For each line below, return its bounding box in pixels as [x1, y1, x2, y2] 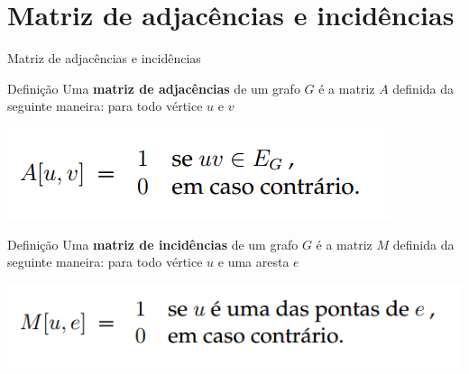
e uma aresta [217, 252, 290, 271]
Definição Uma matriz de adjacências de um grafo [7, 78, 300, 97]
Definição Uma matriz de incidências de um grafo [7, 234, 299, 253]
